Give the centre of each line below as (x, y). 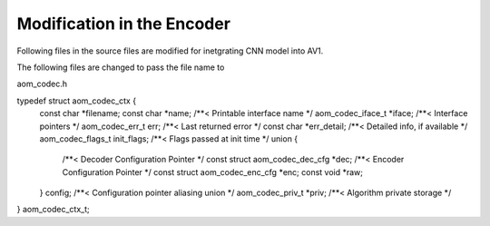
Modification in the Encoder (124, 24)
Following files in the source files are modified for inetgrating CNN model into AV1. (170, 51)
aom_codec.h (42, 84)
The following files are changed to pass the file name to (121, 67)
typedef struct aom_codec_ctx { (76, 101)
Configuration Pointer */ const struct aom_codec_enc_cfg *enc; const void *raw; (212, 172)
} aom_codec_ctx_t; (53, 210)
